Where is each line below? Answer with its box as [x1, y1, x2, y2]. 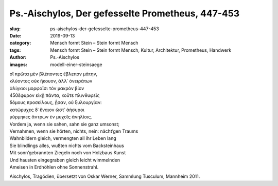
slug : [9, 26, 21, 32]
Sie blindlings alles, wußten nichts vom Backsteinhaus [9, 142, 125, 149]
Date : [9, 32, 22, 38]
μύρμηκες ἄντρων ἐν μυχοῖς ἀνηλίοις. [9, 114, 92, 120]
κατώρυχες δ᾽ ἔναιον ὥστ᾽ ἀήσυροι [9, 107, 84, 113]
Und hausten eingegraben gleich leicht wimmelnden [9, 157, 120, 163]
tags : [9, 47, 21, 53]
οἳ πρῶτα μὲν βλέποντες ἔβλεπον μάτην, [9, 71, 98, 77]
